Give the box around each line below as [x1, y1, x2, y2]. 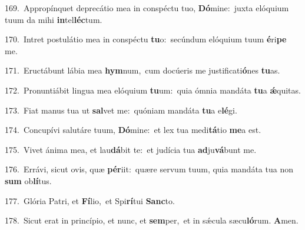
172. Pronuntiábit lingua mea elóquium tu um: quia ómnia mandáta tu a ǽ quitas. [5, 84, 301, 96]
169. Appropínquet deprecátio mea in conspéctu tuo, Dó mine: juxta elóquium [5, 2, 289, 14]
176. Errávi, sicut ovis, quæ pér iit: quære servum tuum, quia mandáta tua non [5, 163, 293, 175]
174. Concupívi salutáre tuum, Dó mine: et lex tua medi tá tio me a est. [5, 124, 261, 136]
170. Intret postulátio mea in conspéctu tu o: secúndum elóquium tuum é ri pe [5, 33, 287, 45]
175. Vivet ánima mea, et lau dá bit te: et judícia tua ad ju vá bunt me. [5, 143, 257, 155]
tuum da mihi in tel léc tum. [5, 13, 102, 25]
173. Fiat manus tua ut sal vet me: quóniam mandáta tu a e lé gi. [5, 104, 237, 116]
